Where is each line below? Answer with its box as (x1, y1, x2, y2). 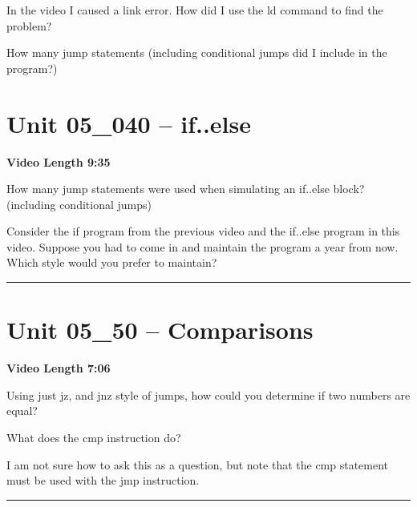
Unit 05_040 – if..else (6, 107, 252, 139)
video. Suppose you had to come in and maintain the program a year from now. (6, 238, 399, 255)
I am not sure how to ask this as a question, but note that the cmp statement (6, 456, 389, 473)
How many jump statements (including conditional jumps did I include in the (6, 44, 387, 61)
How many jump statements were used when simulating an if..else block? (6, 180, 365, 197)
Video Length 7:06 (6, 360, 111, 376)
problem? (6, 17, 52, 34)
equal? (6, 402, 38, 419)
